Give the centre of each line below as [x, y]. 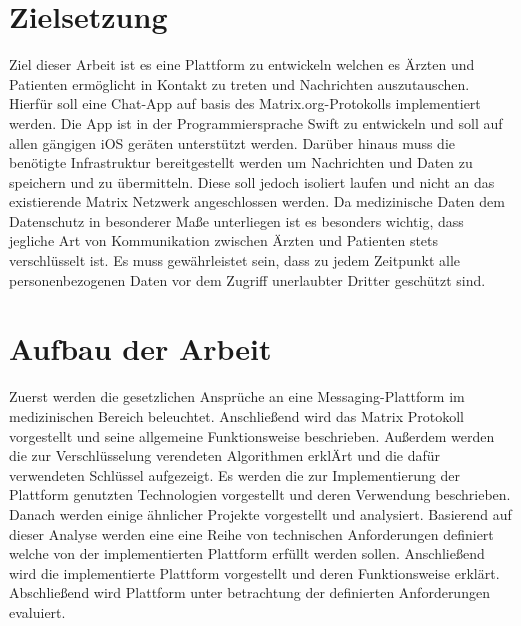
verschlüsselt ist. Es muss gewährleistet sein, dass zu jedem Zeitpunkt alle [234, 260]
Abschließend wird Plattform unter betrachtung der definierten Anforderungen [249, 592]
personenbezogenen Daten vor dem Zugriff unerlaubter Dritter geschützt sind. [247, 279]
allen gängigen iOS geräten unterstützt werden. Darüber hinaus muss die [232, 142]
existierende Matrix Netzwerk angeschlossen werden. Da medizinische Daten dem [257, 201]
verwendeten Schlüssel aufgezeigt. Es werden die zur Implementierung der [234, 474]
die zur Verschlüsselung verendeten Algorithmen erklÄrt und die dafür [225, 455]
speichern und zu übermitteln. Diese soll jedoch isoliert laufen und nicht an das [252, 181]
